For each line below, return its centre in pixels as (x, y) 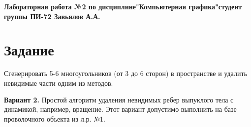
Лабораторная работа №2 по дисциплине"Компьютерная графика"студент (123, 6)
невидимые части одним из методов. (59, 83)
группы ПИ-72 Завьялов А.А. (52, 16)
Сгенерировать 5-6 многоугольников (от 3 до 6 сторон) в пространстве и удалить (125, 73)
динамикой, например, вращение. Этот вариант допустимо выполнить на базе (120, 109)
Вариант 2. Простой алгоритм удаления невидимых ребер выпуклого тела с (119, 99)
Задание (29, 50)
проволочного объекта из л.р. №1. (55, 118)
